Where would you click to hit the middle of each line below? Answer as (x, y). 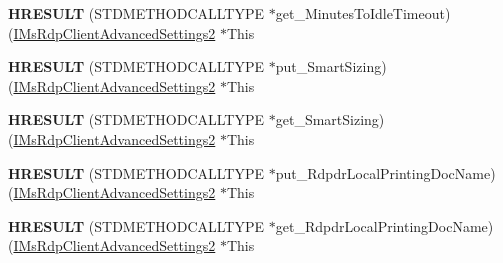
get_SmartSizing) (330, 119)
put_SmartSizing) (331, 66)
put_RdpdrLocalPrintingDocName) (385, 172)
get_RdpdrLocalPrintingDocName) (384, 225)
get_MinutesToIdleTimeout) (363, 13)
